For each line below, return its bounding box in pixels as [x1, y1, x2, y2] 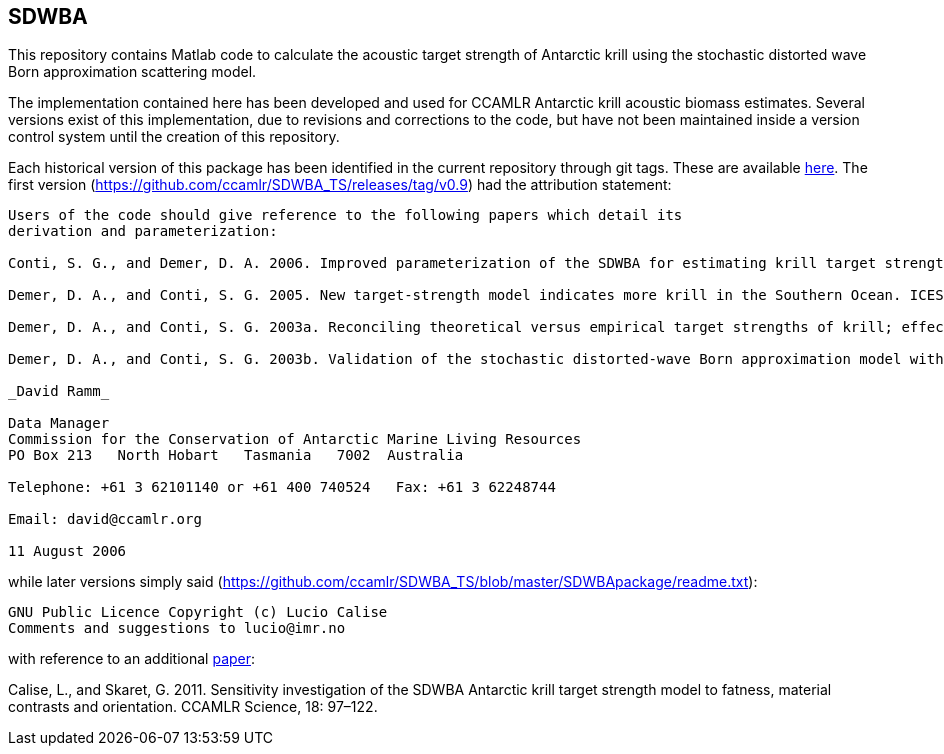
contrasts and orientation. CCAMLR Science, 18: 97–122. [8, 698, 378, 716]
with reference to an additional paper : [8, 650, 256, 668]
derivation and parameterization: [8, 223, 278, 240]
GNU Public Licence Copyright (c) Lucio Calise [8, 604, 388, 621]
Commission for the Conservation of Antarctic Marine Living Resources [8, 431, 582, 448]
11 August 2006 [8, 543, 127, 560]
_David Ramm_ [8, 383, 110, 400]
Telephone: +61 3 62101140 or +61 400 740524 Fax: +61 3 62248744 [8, 479, 556, 496]
